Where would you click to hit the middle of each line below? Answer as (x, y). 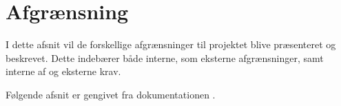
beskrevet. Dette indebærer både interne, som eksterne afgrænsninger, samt (165, 57)
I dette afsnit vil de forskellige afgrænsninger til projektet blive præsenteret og (171, 44)
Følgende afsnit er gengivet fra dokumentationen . (111, 94)
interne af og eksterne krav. (63, 71)
